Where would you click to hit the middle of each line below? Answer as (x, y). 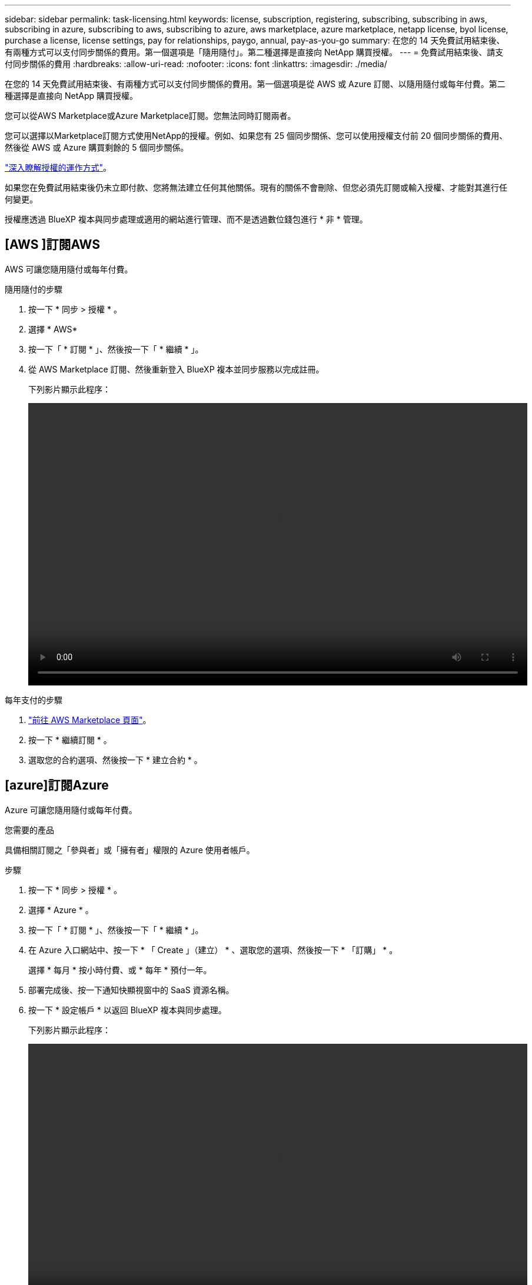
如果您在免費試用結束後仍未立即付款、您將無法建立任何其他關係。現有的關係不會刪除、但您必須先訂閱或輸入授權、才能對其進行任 (256, 187)
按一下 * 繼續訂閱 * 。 (70, 740)
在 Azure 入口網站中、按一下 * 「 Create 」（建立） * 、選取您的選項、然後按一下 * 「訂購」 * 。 (213, 950)
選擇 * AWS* (53, 329)
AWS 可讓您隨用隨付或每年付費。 (69, 269)
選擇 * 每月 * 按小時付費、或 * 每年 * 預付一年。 (120, 970)
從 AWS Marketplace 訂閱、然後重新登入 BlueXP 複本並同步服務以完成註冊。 (176, 369)
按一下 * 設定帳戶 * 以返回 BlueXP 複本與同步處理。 (127, 1010)
